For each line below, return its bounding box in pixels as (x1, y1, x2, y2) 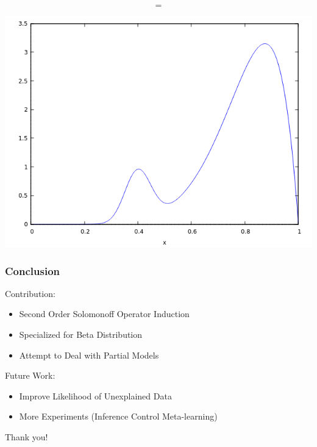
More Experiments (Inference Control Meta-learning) (19, 410, 218, 423)
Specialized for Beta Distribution (19, 328, 143, 340)
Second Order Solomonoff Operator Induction (19, 307, 190, 320)
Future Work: (5, 369, 55, 382)
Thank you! (5, 430, 48, 443)
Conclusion (5, 263, 60, 278)
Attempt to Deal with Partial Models (19, 348, 159, 361)
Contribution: (5, 287, 55, 299)
